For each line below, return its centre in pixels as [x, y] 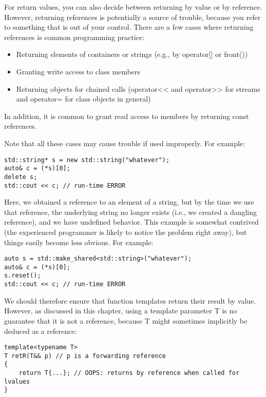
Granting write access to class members [78, 71]
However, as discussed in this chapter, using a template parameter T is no [121, 311]
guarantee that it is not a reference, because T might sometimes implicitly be [126, 320]
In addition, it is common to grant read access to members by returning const [127, 116]
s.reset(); [23, 276]
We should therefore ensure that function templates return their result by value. [130, 300]
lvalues [17, 381]
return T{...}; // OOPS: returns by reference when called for [129, 373]
